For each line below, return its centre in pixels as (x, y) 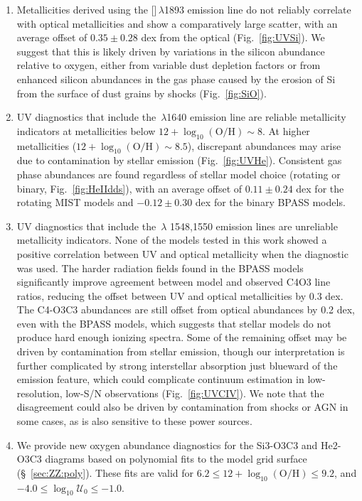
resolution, (39, 393)
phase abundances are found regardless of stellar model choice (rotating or (179, 174)
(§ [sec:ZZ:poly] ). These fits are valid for (105, 472)
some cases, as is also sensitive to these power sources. (134, 421)
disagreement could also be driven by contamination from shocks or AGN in (182, 407)
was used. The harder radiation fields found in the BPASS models (160, 268)
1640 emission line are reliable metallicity (256, 117)
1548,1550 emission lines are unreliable (254, 226)
